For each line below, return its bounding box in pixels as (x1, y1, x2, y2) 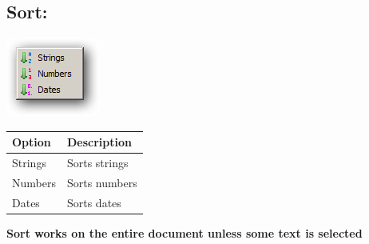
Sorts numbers (66, 174, 137, 190)
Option (12, 134, 51, 150)
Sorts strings (66, 154, 129, 171)
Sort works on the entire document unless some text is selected (6, 224, 363, 241)
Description (66, 134, 132, 150)
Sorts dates (66, 194, 121, 210)
